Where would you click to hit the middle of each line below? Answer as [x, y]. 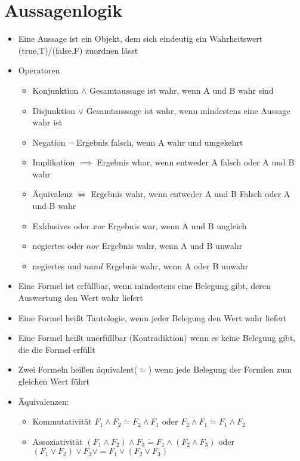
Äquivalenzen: [44, 401]
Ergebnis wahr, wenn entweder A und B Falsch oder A [191, 194]
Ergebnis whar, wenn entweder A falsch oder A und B [196, 162]
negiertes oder [58, 246]
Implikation [54, 162]
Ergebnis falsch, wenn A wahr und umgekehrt [160, 142]
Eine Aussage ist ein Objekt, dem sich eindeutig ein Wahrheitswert [140, 39]
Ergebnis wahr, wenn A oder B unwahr [177, 265]
